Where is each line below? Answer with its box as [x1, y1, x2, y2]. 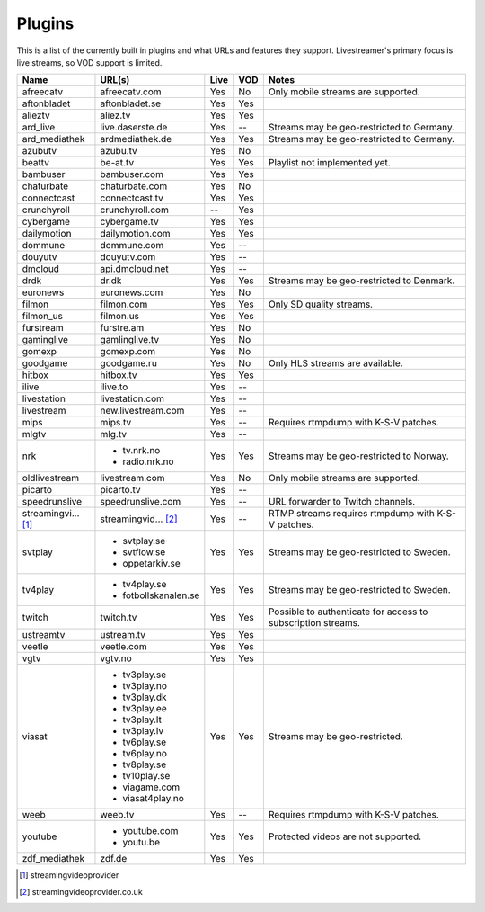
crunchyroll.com [100, 203, 170, 216]
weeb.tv [100, 809, 135, 821]
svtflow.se [122, 546, 166, 559]
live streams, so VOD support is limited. [16, 57, 163, 67]
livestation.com [100, 392, 165, 405]
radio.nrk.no [122, 455, 174, 468]
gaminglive [22, 334, 69, 346]
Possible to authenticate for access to [268, 605, 428, 618]
